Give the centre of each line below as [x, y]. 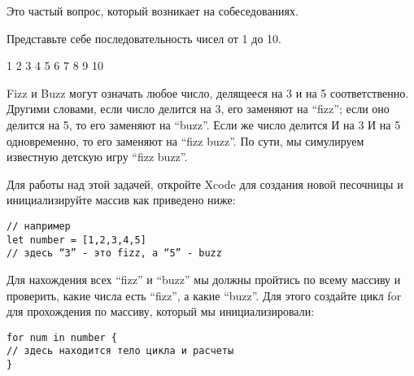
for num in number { [62, 337]
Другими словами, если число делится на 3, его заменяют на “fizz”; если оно [198, 109]
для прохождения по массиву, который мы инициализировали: [161, 311]
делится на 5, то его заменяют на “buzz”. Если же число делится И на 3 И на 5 [204, 124]
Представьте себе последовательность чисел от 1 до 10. [144, 38]
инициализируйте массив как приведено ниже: [121, 200]
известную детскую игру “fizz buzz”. [97, 157]
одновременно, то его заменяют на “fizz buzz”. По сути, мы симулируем [185, 140]
